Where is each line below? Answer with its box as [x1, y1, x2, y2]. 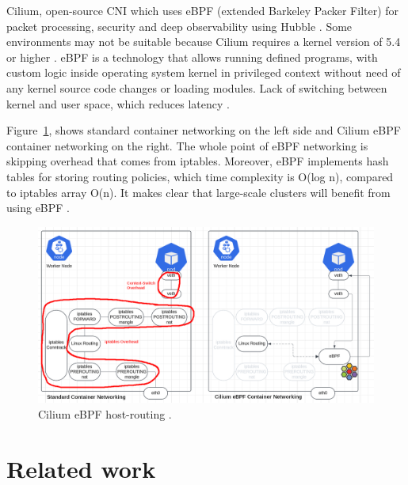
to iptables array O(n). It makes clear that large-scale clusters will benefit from [6, 184, 391, 200]
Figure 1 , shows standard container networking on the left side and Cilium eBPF [6, 122, 401, 138]
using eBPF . [6, 199, 71, 216]
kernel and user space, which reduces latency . [6, 95, 230, 112]
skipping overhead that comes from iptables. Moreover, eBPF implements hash [6, 153, 389, 169]
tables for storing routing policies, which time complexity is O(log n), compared [6, 168, 394, 184]
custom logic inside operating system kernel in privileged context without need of [6, 64, 401, 81]
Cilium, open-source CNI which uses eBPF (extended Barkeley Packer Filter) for [6, 2, 399, 18]
